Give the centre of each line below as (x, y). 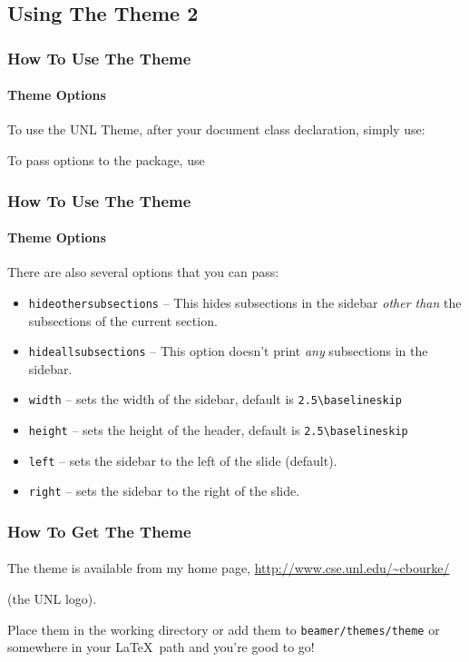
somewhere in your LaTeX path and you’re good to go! (161, 647)
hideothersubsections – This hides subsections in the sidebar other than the (245, 302)
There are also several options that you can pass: (143, 272)
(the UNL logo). (52, 598)
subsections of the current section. (123, 320)
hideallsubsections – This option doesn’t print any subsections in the (228, 351)
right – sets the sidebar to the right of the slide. (164, 491)
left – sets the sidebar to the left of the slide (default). (183, 460)
